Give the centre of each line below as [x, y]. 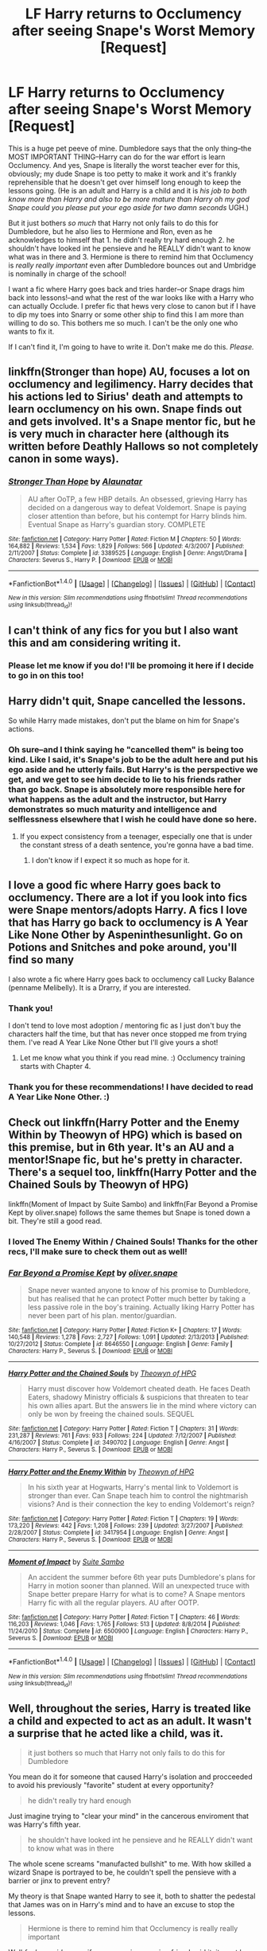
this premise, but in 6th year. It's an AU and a [121, 1147]
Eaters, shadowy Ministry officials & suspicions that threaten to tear [138, 1397]
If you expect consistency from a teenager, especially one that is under [136, 837]
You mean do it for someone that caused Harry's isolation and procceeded [130, 1777]
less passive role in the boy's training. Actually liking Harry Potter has [141, 1307]
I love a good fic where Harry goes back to [114, 886]
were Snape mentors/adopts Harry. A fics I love [128, 910]
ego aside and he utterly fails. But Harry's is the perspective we [133, 769]
